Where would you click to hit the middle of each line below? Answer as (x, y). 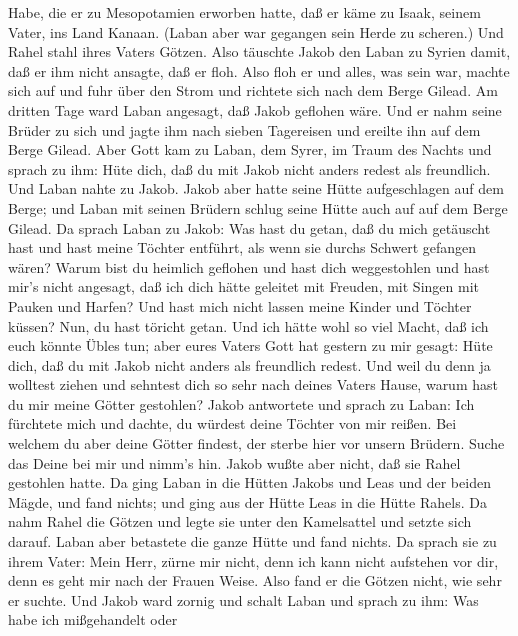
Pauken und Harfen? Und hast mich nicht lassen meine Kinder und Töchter (240, 305)
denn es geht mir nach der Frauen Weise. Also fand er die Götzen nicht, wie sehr (255, 580)
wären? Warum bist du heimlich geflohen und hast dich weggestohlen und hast (249, 266)
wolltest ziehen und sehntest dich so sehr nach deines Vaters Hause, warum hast (253, 384)
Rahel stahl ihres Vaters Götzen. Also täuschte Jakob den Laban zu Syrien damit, (259, 51)
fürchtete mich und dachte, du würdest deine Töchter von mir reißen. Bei (232, 423)
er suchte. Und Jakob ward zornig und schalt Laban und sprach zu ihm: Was (243, 599)
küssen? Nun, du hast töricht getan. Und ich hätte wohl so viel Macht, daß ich (248, 325)
